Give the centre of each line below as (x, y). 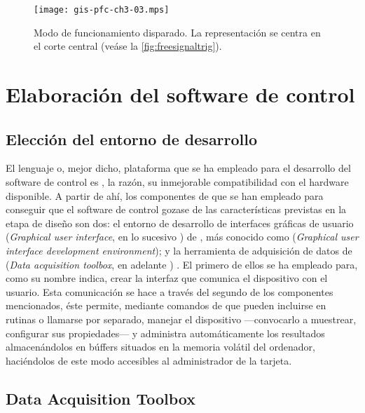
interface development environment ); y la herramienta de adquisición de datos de (179, 250)
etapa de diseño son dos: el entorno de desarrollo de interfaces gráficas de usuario (180, 223)
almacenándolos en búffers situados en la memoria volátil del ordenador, (160, 347)
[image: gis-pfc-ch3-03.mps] (102, 10)
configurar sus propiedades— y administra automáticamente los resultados (165, 333)
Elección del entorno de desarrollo (132, 138)
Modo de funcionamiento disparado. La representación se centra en (177, 32)
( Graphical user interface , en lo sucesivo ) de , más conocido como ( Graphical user (182, 237)
